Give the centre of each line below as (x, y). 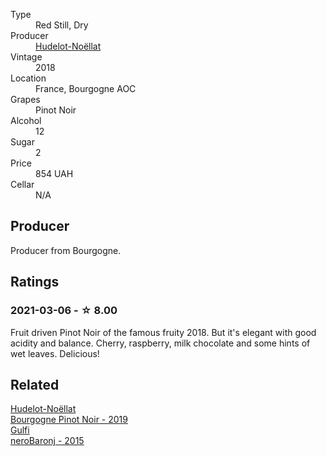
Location (28, 78)
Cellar (22, 184)
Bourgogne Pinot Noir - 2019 (69, 420)
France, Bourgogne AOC (86, 88)
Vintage (26, 57)
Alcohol (26, 120)
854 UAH (54, 173)
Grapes (25, 99)
